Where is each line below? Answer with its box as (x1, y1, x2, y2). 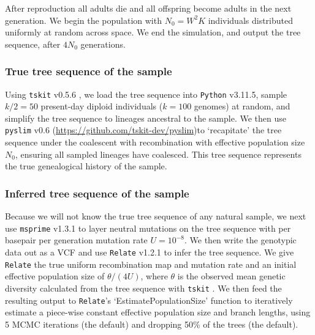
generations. (80, 37, 126, 50)
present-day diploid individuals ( (40, 100, 163, 112)
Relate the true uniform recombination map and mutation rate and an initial (5, 257, 297, 270)
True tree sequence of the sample (5, 64, 172, 79)
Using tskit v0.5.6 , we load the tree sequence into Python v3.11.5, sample (5, 87, 287, 100)
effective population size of (5, 270, 105, 282)
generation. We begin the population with (5, 13, 162, 26)
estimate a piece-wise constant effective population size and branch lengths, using (5, 306, 311, 318)
